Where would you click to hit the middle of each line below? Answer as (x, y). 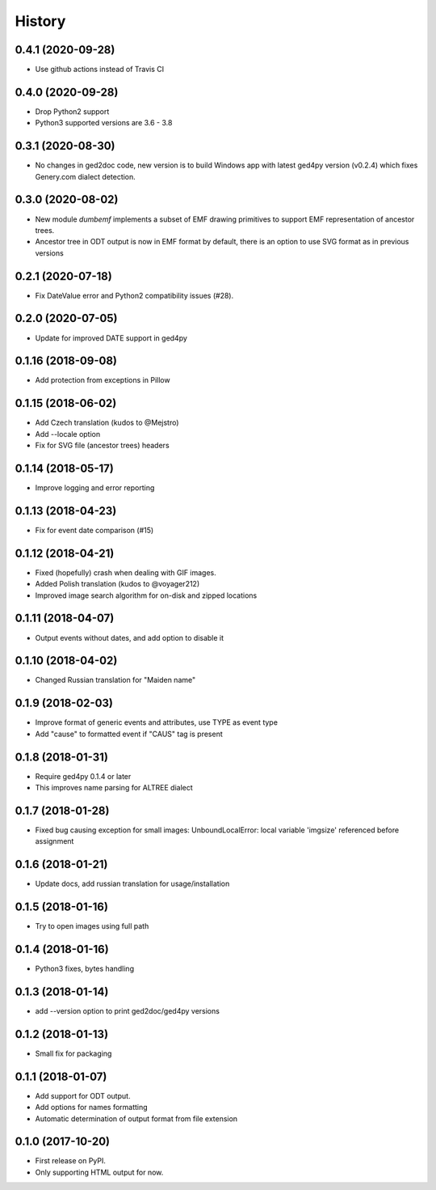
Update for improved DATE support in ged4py (111, 338)
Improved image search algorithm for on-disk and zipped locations (146, 595)
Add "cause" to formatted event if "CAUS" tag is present (129, 734)
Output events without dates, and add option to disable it (130, 637)
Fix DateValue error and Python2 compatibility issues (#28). (134, 295)
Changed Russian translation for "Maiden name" (115, 680)
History (40, 21)
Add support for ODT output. (83, 1095)
